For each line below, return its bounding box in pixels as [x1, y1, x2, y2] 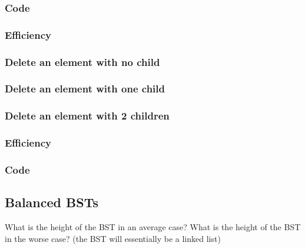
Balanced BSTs [5, 193, 98, 211]
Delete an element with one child [5, 81, 165, 96]
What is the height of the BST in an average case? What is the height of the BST [5, 221, 301, 233]
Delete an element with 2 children [5, 108, 170, 123]
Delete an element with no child [5, 54, 160, 69]
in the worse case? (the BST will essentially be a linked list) [5, 232, 221, 244]
